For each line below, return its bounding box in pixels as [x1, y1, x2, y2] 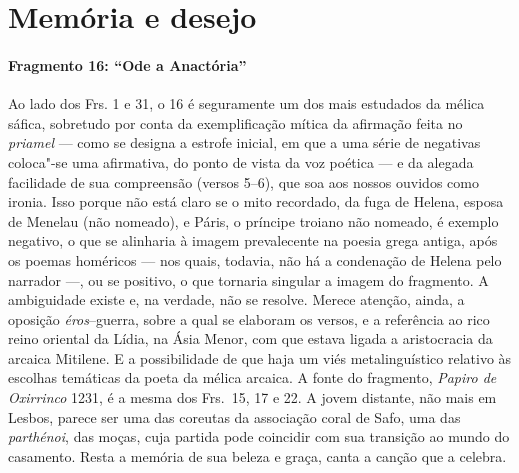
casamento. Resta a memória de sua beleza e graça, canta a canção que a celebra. [8, 445, 507, 466]
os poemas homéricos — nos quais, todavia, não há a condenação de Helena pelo [8, 249, 502, 270]
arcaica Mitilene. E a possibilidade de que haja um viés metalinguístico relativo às [8, 347, 512, 368]
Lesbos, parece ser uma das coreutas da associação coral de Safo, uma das [8, 406, 461, 427]
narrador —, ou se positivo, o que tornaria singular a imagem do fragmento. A [8, 269, 489, 290]
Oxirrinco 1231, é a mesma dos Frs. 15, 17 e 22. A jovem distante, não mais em [8, 387, 497, 408]
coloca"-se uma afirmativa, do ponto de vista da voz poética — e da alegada [8, 151, 474, 172]
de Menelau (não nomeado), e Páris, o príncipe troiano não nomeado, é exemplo [8, 210, 499, 231]
